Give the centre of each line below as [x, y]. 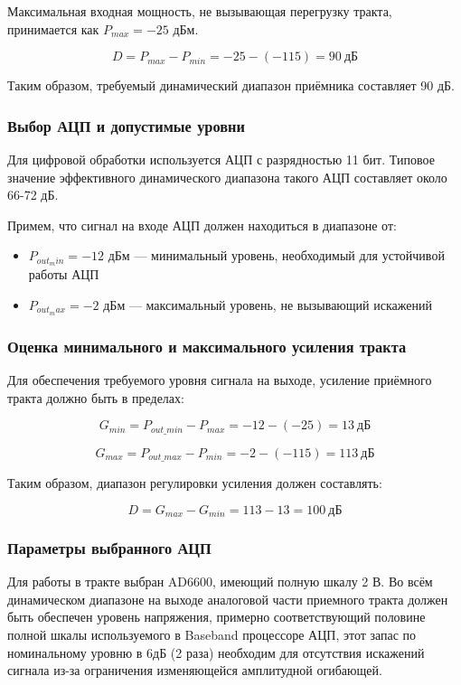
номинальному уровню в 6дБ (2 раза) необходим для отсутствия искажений [216, 652]
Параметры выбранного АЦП [109, 547]
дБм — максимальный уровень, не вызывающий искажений [268, 304]
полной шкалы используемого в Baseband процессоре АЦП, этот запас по [212, 635]
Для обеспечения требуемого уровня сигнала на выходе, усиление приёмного [220, 379]
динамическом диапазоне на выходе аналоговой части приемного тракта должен [228, 599]
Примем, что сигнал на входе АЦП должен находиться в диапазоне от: [202, 225]
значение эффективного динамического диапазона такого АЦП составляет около [227, 177]
